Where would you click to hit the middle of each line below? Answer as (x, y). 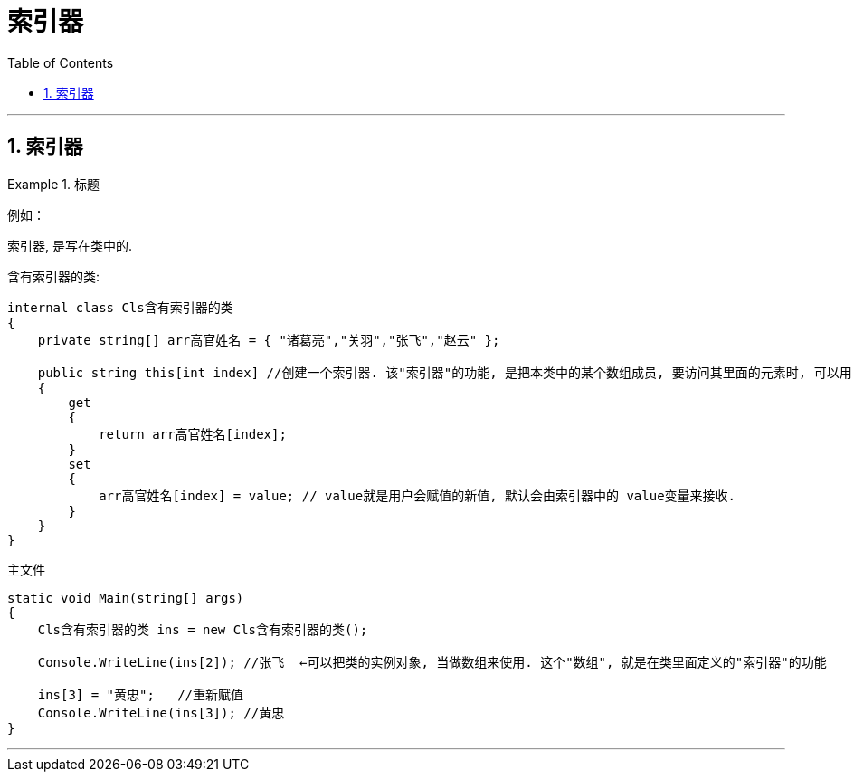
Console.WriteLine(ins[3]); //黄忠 (161, 712)
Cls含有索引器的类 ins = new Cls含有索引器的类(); (203, 629)
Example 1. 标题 (53, 184)
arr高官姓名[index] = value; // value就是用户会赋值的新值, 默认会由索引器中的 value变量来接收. (418, 495)
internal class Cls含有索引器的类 (120, 307)
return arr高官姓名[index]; (193, 434)
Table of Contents (61, 62)
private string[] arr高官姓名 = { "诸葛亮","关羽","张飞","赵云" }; (269, 340)
